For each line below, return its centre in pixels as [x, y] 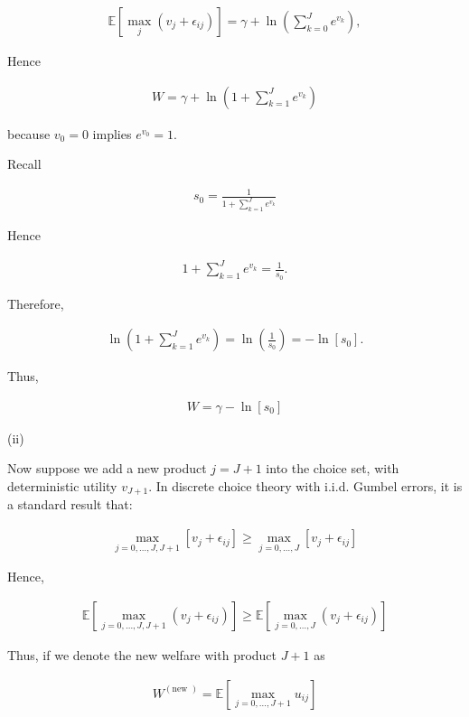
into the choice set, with [333, 468]
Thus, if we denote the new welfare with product [142, 654]
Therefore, [36, 303]
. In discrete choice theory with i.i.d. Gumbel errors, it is [305, 486]
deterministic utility [62, 486]
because [29, 133]
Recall [24, 164]
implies [112, 133]
